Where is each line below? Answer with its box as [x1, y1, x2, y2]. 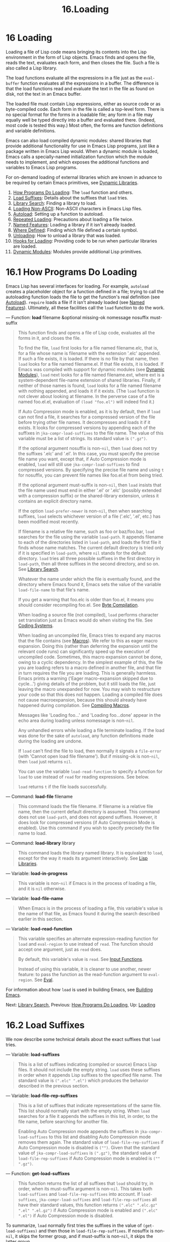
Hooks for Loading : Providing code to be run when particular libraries [13, 238, 157, 244]
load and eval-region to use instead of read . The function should [18, 941, 153, 947]
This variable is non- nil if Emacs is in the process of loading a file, [18, 880, 157, 886]
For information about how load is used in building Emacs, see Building [6, 986, 153, 992]
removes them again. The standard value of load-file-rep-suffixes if [18, 1139, 164, 1145]
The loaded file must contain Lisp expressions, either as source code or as [6, 100, 161, 107]
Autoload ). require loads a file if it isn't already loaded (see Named [6, 299, 145, 305]
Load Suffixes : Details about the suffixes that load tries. [13, 195, 128, 201]
